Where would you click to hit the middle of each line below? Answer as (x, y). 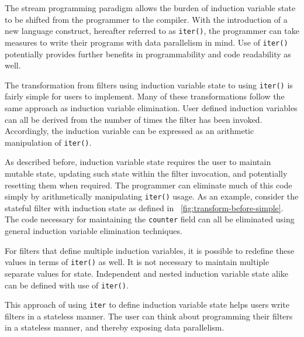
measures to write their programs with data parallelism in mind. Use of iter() (146, 42)
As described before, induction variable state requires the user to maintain (138, 162)
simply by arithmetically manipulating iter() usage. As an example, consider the (152, 196)
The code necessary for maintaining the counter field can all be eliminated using (150, 219)
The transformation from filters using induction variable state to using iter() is (149, 85)
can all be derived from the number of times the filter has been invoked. (134, 119)
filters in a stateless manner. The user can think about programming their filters (149, 316)
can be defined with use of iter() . (67, 285)
